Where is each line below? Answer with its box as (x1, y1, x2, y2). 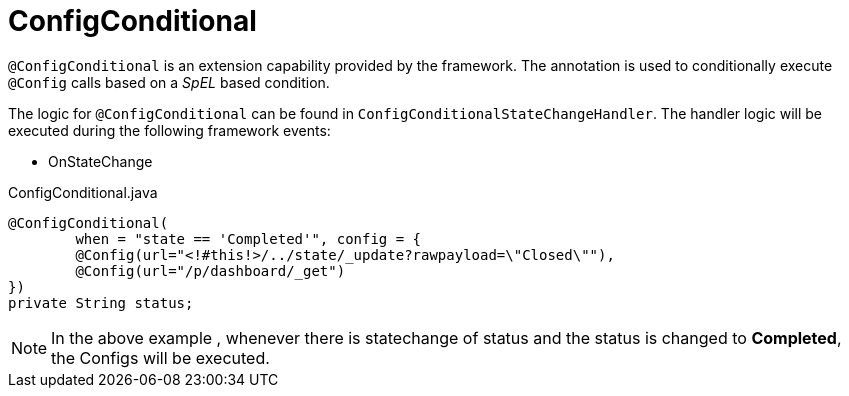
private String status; (8, 294, 194, 311)
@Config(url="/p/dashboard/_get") (75, 262, 346, 279)
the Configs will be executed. (51, 347, 270, 368)
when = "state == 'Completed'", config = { (75, 230, 422, 247)
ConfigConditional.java (8, 183, 158, 201)
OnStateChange (48, 152, 153, 170)
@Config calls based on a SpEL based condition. (8, 73, 330, 91)
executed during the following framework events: (8, 121, 331, 139)
